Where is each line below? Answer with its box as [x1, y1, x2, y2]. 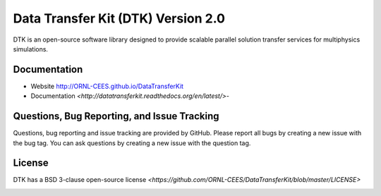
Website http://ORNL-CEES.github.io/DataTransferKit [30, 82, 183, 90]
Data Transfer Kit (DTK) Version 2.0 [13, 11, 226, 26]
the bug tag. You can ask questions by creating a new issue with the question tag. [13, 138, 251, 147]
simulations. [13, 44, 49, 53]
